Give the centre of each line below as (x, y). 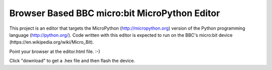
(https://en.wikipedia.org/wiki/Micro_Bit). (52, 42)
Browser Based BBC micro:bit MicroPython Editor (115, 13)
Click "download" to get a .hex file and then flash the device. (72, 61)
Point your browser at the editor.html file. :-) (55, 51)
